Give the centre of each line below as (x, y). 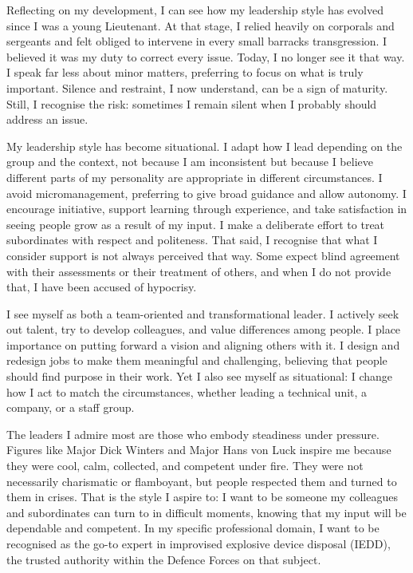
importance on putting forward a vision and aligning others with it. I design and (203, 344)
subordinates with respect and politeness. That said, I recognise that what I (192, 240)
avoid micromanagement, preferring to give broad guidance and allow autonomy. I (206, 193)
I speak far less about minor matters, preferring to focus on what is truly (185, 72)
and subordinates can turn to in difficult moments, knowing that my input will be (206, 512)
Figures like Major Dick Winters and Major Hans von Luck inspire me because (199, 450)
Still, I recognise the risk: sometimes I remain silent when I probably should (192, 103)
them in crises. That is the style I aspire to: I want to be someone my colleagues (202, 497)
